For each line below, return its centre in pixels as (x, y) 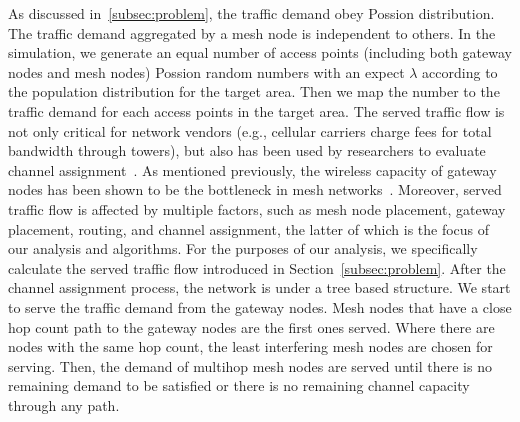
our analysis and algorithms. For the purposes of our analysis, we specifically (243, 248)
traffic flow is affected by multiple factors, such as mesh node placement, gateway (257, 208)
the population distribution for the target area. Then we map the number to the (254, 91)
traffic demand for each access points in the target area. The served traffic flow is (256, 110)
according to (460, 71)
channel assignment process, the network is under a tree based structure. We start (259, 287)
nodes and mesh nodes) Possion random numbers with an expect (206, 71)
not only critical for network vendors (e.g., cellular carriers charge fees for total (250, 130)
